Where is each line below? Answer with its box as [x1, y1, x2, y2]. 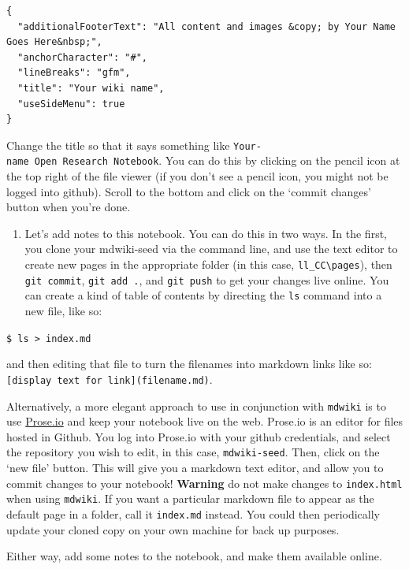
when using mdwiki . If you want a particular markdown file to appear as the [6, 490, 374, 507]
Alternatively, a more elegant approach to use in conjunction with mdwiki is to [6, 397, 386, 414]
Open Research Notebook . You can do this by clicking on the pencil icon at [34, 152, 400, 169]
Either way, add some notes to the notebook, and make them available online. [6, 548, 382, 564]
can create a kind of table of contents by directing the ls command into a [24, 287, 382, 303]
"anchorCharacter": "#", [17, 51, 147, 63]
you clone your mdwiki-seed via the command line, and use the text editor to [24, 240, 398, 257]
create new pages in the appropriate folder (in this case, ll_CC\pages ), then [24, 256, 392, 273]
